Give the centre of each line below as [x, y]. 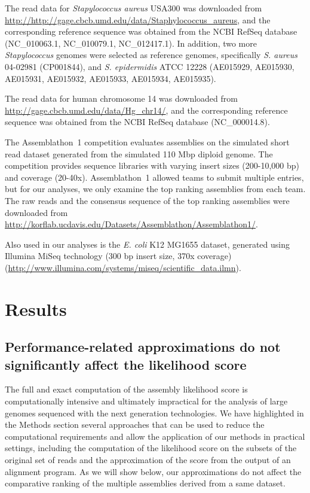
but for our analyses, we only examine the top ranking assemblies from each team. [155, 189]
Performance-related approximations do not [143, 347]
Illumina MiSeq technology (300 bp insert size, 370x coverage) [118, 256]
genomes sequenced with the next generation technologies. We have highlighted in [154, 413]
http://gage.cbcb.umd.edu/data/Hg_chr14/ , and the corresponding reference [146, 110]
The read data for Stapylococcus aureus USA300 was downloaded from [133, 8]
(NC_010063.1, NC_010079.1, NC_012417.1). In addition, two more [131, 43]
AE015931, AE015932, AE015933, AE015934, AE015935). [111, 78]
